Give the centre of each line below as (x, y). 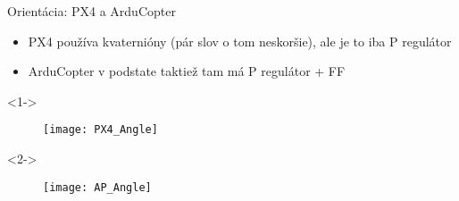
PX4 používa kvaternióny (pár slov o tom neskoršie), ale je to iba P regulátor (240, 41)
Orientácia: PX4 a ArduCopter (92, 11)
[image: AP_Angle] (97, 187)
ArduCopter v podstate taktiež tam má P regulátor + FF (187, 71)
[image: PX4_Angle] (100, 130)
